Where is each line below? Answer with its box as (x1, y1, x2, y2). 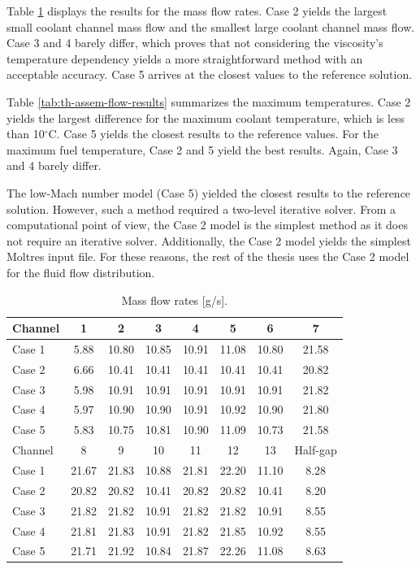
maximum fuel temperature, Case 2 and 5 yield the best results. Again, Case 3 (6, 141, 398, 158)
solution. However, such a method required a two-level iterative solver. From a (6, 200, 396, 217)
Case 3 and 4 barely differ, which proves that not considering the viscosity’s (6, 34, 383, 51)
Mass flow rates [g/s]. (121, 291, 227, 308)
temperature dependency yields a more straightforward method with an (6, 50, 363, 67)
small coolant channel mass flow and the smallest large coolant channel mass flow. (6, 18, 415, 35)
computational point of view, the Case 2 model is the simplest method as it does (6, 216, 408, 233)
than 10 (6, 125, 45, 142)
